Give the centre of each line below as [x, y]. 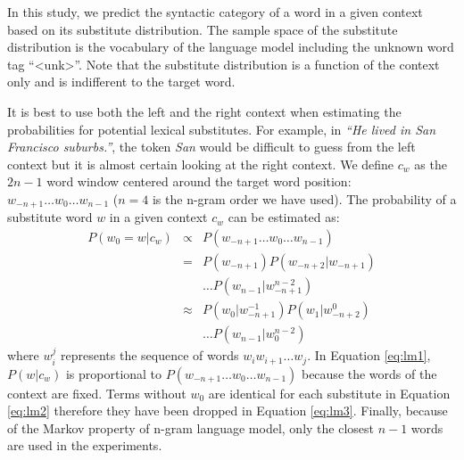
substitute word [50, 217]
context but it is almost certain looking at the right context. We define [201, 164]
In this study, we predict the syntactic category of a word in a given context [215, 12]
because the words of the [369, 373]
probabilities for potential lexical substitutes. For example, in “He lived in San [222, 129]
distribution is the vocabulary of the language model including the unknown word [231, 47]
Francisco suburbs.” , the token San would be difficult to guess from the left [211, 147]
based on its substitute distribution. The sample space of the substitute [203, 29]
